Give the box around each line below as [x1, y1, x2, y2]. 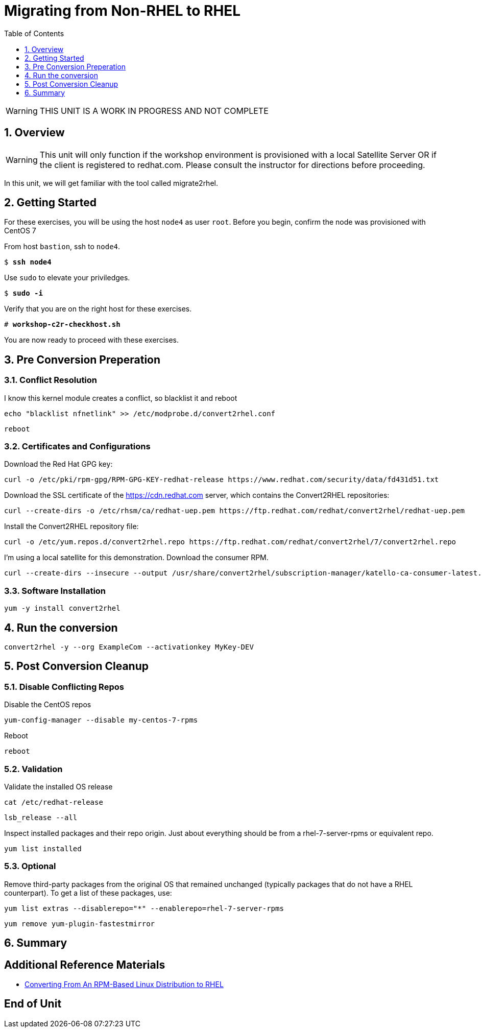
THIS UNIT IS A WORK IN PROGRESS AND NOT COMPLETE [39, 105, 269, 116]
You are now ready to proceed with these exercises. [4, 335, 179, 345]
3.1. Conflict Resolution [4, 375, 98, 386]
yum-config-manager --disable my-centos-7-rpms [4, 716, 198, 725]
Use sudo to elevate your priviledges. [4, 273, 130, 282]
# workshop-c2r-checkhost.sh [4, 320, 120, 329]
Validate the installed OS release [4, 782, 113, 791]
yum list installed [4, 844, 82, 853]
